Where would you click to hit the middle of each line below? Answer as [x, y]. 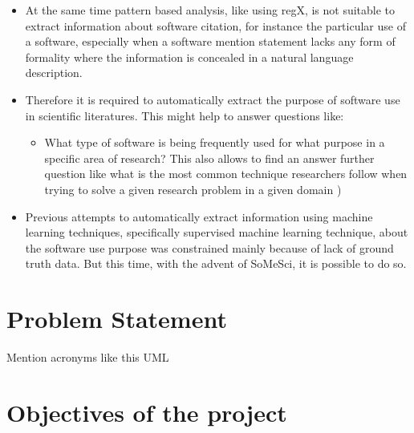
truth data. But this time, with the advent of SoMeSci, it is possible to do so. [216, 263]
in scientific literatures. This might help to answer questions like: [185, 115]
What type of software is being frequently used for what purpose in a [215, 142]
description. [54, 73]
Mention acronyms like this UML [88, 357]
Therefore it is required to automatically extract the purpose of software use [213, 99]
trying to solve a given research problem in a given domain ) [193, 189]
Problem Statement [117, 319]
